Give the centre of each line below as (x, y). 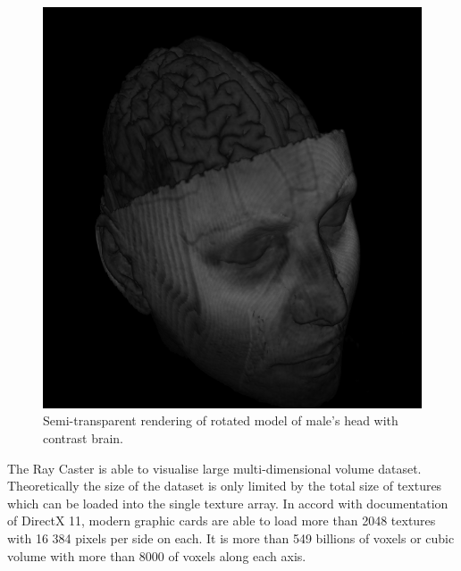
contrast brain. (84, 438)
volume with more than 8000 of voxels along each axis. (157, 555)
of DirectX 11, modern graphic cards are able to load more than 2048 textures (222, 521)
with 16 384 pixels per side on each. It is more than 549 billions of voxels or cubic (231, 537)
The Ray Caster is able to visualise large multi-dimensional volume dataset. (214, 468)
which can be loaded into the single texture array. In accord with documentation (228, 503)
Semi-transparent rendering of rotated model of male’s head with (221, 420)
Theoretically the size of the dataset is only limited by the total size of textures (225, 486)
